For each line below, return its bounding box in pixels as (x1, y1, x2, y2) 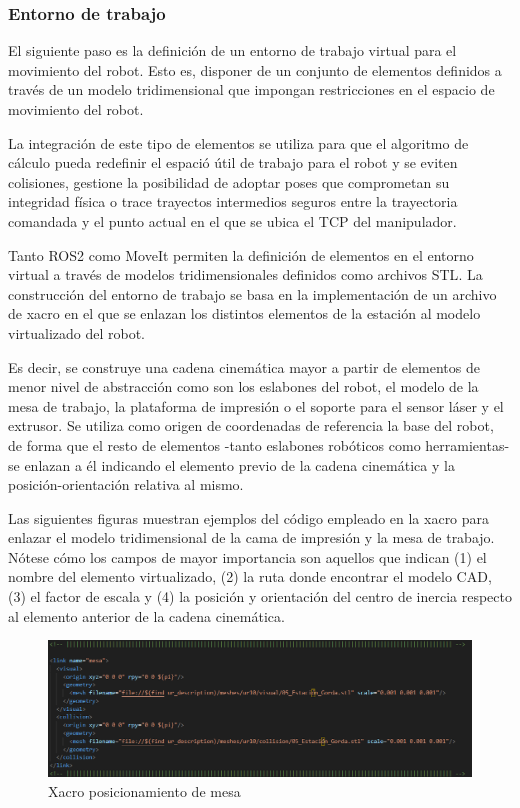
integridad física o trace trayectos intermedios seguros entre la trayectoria (8, 191, 458, 212)
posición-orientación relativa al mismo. (8, 474, 244, 495)
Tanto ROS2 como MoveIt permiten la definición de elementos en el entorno (8, 244, 474, 265)
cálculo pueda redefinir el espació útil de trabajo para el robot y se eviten (8, 152, 458, 173)
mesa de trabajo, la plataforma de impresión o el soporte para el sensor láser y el (8, 395, 504, 416)
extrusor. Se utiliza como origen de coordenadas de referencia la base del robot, (8, 415, 494, 436)
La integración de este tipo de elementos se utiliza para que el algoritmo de (8, 132, 469, 153)
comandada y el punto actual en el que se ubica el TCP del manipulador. (8, 210, 457, 231)
